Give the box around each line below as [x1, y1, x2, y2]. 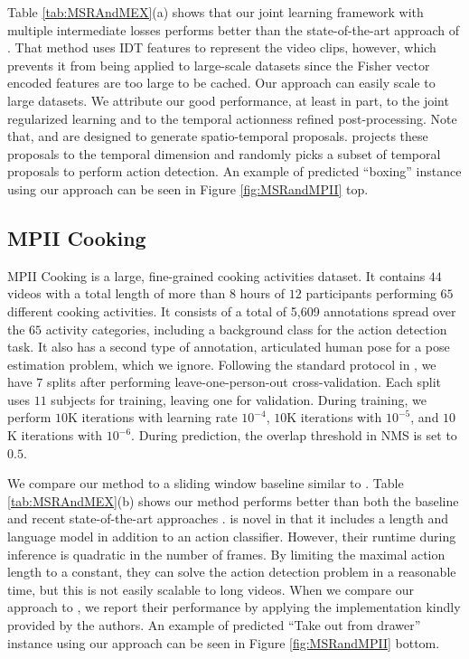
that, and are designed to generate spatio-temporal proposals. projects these [7, 127, 428, 146]
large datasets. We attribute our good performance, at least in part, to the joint [7, 90, 449, 109]
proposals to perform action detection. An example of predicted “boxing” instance [7, 162, 462, 181]
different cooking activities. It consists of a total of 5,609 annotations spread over [7, 301, 456, 320]
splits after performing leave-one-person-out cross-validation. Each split [46, 372, 441, 391]
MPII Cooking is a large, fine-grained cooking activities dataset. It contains [7, 266, 426, 285]
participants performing [305, 284, 436, 303]
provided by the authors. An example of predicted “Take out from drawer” [7, 616, 421, 635]
